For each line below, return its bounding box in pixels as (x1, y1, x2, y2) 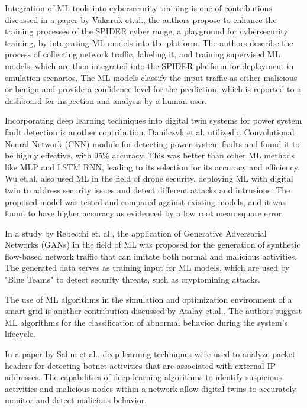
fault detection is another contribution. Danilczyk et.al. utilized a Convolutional (5, 125, 295, 138)
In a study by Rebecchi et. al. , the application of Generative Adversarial (5, 226, 267, 239)
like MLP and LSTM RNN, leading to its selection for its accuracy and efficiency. (5, 160, 300, 173)
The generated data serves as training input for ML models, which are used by (5, 261, 290, 274)
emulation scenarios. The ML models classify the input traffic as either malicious (5, 71, 298, 83)
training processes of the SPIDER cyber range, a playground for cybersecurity (5, 25, 288, 37)
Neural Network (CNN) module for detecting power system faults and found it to (5, 137, 300, 150)
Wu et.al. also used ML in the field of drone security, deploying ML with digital (5, 172, 293, 184)
